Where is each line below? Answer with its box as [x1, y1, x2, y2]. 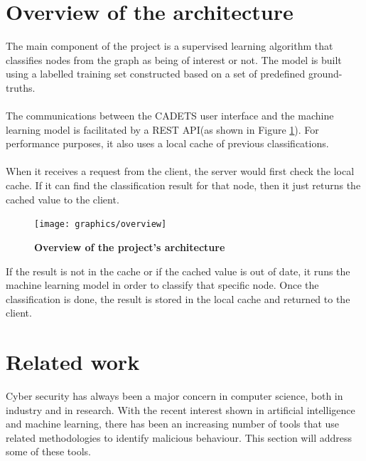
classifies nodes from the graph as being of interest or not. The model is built [6, 52, 342, 67]
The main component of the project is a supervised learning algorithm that [6, 38, 333, 53]
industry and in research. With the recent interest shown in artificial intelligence [6, 402, 355, 417]
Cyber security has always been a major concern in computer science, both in [6, 388, 343, 403]
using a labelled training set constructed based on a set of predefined [6, 66, 306, 81]
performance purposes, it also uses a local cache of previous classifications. [6, 136, 329, 151]
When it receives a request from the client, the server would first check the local [6, 164, 355, 179]
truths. [6, 80, 36, 95]
